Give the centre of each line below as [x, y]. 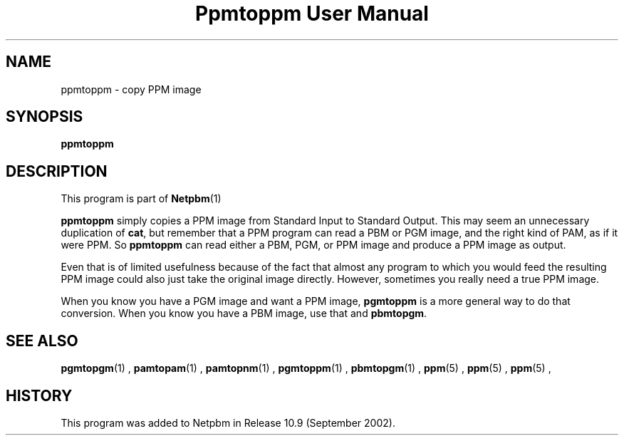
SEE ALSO [42, 341]
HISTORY [39, 395]
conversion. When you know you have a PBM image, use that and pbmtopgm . [244, 313]
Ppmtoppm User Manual [312, 14]
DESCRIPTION [57, 171]
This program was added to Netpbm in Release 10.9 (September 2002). [228, 422]
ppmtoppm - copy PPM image [131, 89]
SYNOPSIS [45, 117]
